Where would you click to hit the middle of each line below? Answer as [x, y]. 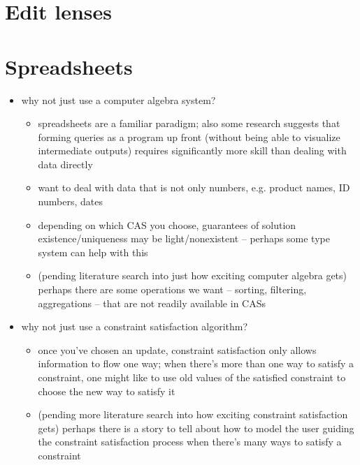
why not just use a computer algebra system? [118, 99]
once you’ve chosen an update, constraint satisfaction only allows [177, 349]
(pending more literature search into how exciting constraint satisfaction [193, 414]
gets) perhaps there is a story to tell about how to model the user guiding [196, 428]
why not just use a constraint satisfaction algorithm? [135, 326]
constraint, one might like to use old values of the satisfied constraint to [192, 377]
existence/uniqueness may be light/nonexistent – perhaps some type [184, 238]
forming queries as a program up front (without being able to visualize [189, 136]
